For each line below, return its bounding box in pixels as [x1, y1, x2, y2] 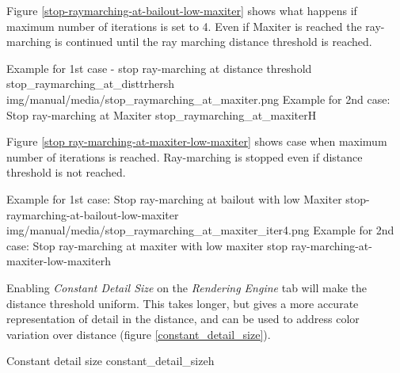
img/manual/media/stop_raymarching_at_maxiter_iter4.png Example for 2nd [6, 222, 394, 238]
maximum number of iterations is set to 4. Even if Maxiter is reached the [6, 17, 362, 34]
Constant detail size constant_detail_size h [6, 352, 215, 369]
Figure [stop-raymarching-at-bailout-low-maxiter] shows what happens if [6, 2, 357, 18]
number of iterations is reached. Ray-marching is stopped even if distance [6, 148, 363, 165]
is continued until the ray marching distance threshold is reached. [55, 33, 372, 50]
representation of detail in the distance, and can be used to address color [6, 310, 360, 327]
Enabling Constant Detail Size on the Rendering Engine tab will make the [6, 279, 368, 295]
